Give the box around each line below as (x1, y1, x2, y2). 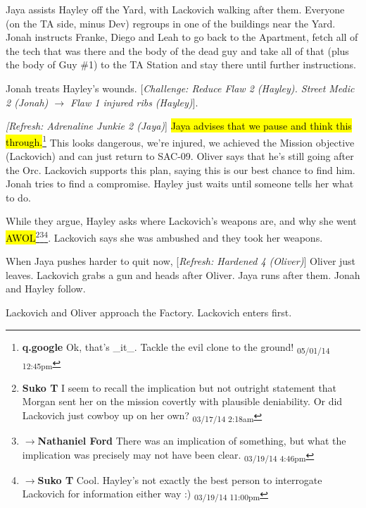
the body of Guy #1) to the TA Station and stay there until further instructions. (6, 57, 356, 72)
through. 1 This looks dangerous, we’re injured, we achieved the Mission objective (6, 132, 355, 149)
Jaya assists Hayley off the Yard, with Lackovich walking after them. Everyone (6, 2, 345, 16)
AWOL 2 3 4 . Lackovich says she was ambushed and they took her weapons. (6, 228, 323, 244)
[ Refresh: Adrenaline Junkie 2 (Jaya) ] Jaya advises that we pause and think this (6, 118, 352, 133)
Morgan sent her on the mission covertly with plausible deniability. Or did (22, 394, 343, 409)
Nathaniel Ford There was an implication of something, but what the (37, 433, 346, 448)
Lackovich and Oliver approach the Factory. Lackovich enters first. (6, 305, 292, 319)
